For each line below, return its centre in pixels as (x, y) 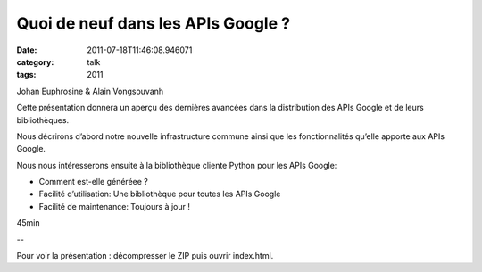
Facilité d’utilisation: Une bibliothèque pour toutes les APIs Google (160, 194)
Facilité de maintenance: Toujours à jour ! (115, 206)
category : (35, 62)
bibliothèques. (43, 120)
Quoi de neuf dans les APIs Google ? (153, 23)
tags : (26, 75)
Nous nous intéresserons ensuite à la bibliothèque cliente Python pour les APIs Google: (177, 165)
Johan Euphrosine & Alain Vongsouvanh (90, 91)
